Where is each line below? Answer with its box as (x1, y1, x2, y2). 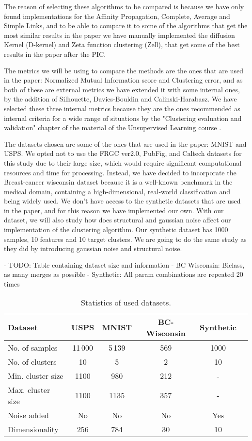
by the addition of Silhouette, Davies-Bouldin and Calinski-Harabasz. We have (4, 94, 237, 104)
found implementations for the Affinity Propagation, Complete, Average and (4, 11, 230, 21)
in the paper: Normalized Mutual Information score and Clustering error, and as (4, 75, 243, 85)
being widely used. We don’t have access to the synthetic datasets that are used (4, 196, 241, 206)
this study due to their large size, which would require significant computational (4, 157, 242, 168)
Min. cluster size (8, 370, 63, 381)
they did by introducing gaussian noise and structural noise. (4, 243, 182, 254)
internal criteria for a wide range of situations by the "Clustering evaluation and (4, 113, 242, 123)
